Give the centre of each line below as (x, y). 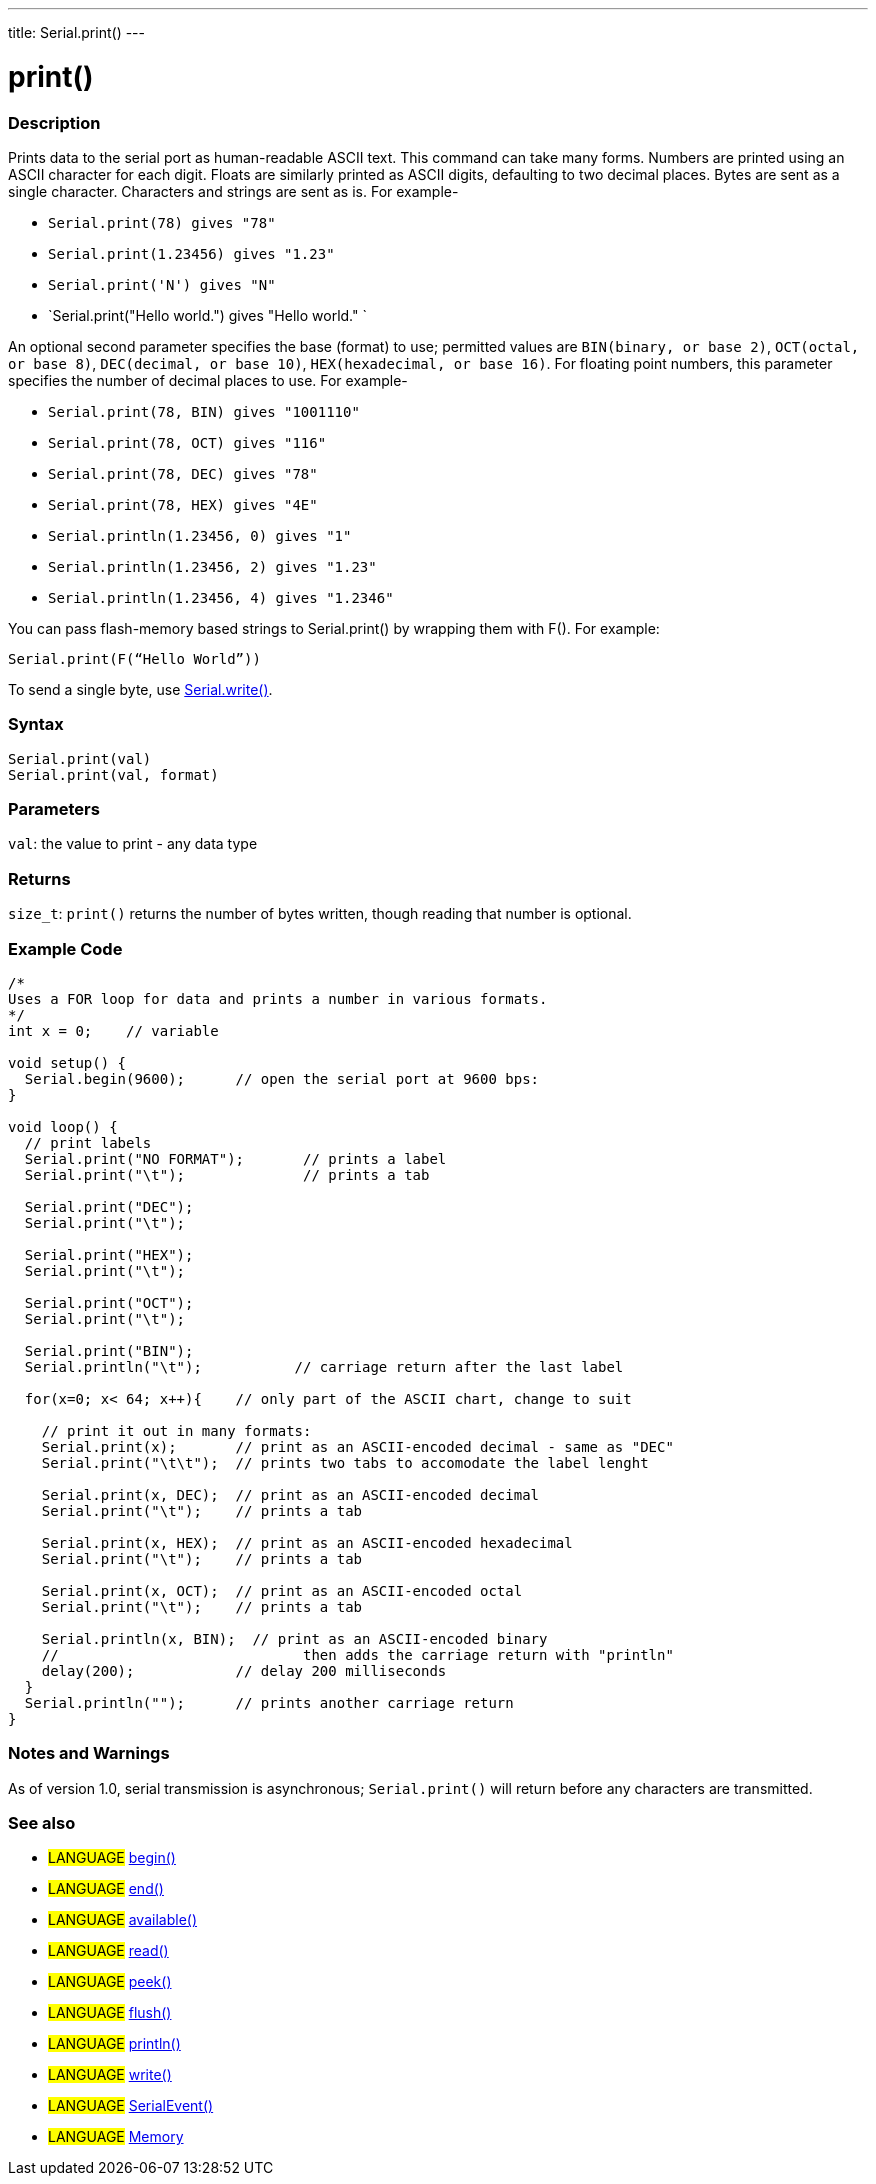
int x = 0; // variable (113, 1030)
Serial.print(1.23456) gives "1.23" (191, 253)
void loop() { (63, 1126)
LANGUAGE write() (110, 2075)
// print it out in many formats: (176, 1430)
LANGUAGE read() (108, 1951)
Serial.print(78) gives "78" (162, 222)
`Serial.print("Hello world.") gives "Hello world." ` (207, 315)
